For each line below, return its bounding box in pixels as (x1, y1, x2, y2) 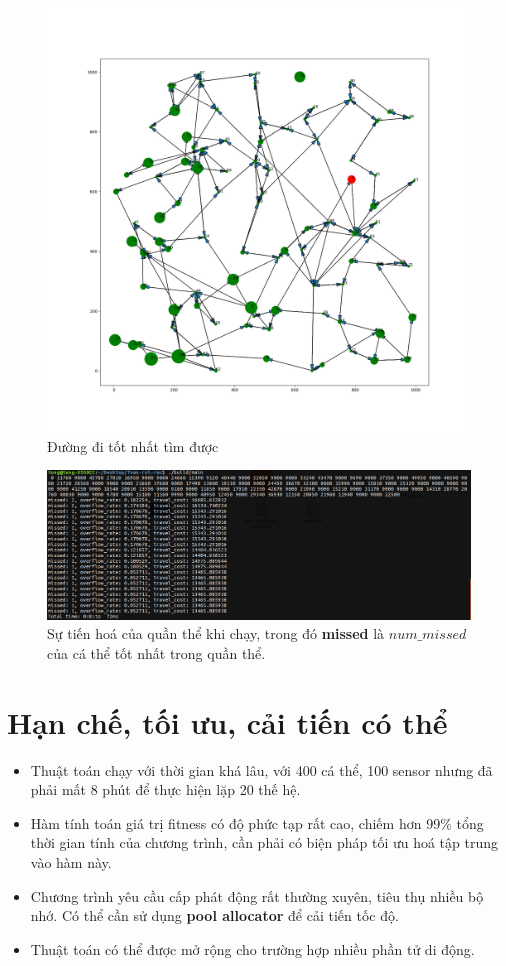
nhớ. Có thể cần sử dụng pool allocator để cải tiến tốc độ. (30, 905, 399, 926)
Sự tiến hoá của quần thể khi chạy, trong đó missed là (47, 623, 385, 644)
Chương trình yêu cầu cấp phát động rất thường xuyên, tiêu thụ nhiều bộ (30, 885, 484, 906)
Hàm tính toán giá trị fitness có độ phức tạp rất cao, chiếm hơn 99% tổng (30, 812, 484, 833)
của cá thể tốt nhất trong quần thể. (47, 642, 266, 663)
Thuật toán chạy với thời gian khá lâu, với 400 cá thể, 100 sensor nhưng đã (30, 759, 493, 780)
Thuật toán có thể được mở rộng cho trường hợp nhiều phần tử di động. (30, 938, 475, 959)
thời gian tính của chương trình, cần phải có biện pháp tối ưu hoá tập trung (30, 832, 499, 853)
